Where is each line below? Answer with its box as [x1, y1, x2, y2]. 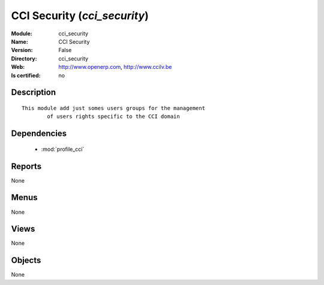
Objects [11, 255, 41, 266]
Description [11, 87, 56, 98]
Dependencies [11, 129, 67, 139]
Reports [11, 161, 42, 171]
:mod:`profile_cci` [41, 145, 85, 153]
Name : [11, 38, 28, 45]
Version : [11, 47, 33, 54]
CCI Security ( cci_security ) [11, 9, 149, 22]
